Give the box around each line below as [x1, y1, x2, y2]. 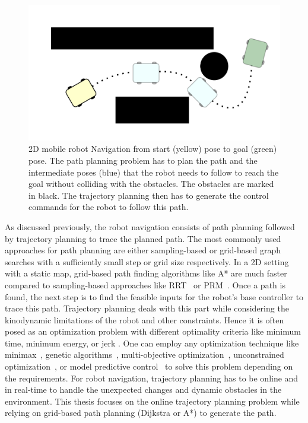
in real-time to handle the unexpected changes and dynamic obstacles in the [5, 383, 282, 396]
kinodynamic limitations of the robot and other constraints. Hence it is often [5, 313, 284, 326]
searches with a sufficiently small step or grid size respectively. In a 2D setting [5, 255, 289, 268]
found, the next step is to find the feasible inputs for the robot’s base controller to [5, 290, 304, 303]
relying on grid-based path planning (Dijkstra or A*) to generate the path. [5, 406, 277, 419]
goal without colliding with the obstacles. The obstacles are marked [28, 177, 274, 190]
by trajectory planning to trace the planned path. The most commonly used [5, 232, 281, 244]
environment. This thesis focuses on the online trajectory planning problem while [5, 395, 300, 407]
